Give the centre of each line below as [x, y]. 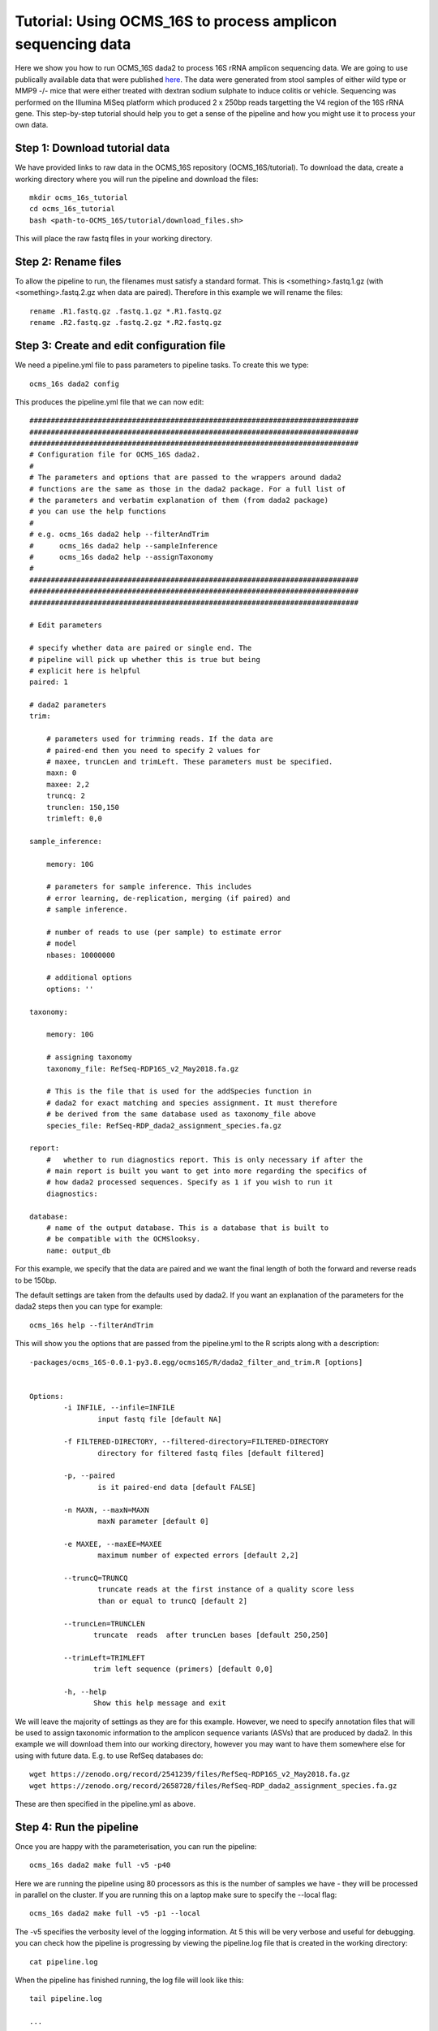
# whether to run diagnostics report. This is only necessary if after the [204, 1159]
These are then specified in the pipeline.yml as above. [105, 1804]
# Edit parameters [66, 625]
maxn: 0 [61, 773]
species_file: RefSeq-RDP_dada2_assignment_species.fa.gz [164, 1126]
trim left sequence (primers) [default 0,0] [183, 1669]
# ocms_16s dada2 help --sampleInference [124, 546]
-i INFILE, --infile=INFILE [119, 1408]
